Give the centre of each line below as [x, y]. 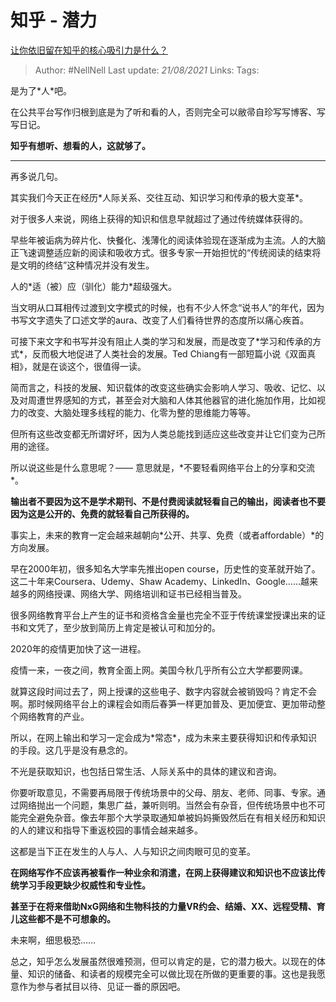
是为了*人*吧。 [41, 90]
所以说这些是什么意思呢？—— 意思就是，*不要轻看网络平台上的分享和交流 [162, 467]
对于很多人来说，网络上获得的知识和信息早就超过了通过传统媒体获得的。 [159, 218]
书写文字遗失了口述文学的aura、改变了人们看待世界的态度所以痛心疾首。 [160, 320]
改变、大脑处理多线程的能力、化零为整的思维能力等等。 [141, 412]
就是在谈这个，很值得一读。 [89, 366]
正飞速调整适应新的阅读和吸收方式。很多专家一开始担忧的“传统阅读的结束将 [166, 252]
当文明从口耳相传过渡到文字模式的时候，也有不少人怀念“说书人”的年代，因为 [167, 307]
